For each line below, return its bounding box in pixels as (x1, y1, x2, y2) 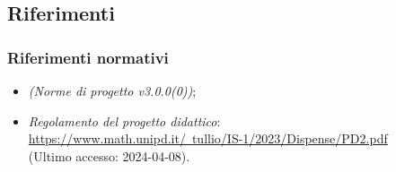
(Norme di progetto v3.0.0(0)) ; (28, 82, 197, 99)
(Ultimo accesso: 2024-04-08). (28, 146, 190, 165)
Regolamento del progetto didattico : (28, 111, 221, 130)
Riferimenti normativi (7, 46, 169, 68)
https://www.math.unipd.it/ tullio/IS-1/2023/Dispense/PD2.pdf (28, 129, 388, 148)
